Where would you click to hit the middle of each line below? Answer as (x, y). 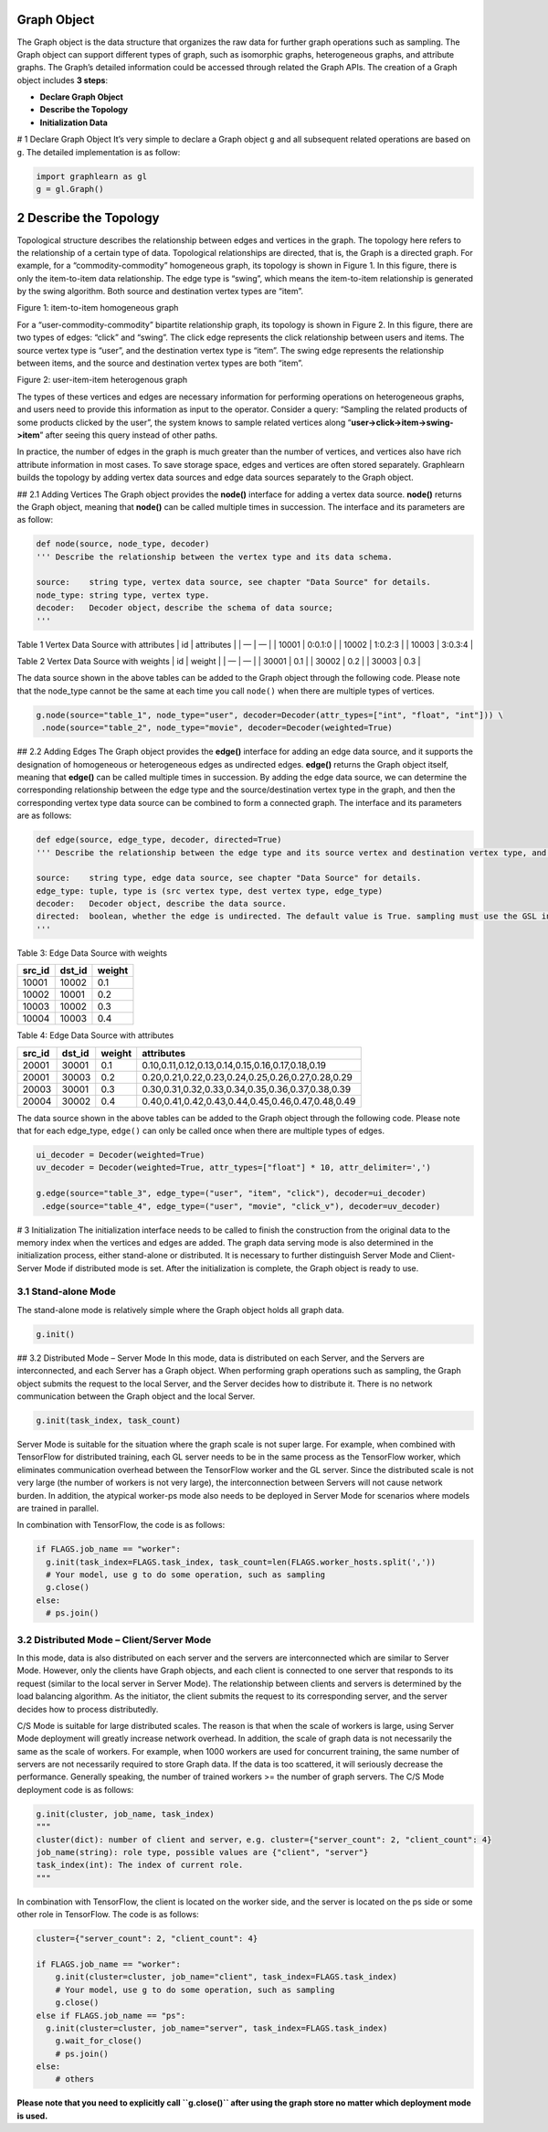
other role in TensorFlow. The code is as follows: (108, 1915)
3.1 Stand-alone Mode (66, 1291)
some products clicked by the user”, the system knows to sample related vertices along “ (184, 422)
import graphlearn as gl (92, 176)
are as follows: (44, 816)
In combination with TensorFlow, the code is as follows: (121, 1525)
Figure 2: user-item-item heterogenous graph (102, 380)
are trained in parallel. (58, 1508)
